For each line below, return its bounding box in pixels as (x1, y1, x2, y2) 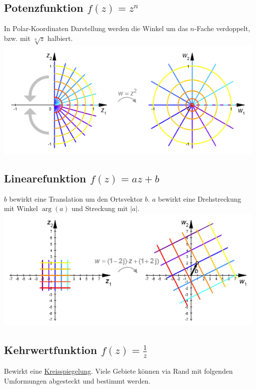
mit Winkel (4, 203, 38, 213)
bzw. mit (4, 33, 31, 43)
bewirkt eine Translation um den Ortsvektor (9, 193, 143, 204)
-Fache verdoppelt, (194, 23, 250, 34)
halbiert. (47, 33, 73, 43)
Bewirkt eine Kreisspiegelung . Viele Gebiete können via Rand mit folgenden (4, 366, 233, 376)
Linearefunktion (4, 170, 87, 185)
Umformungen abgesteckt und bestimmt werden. (4, 375, 151, 386)
